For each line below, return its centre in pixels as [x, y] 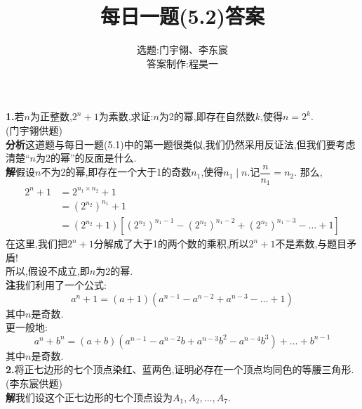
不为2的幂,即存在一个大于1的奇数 [116, 172]
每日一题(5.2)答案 [182, 16]
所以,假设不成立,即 [48, 271]
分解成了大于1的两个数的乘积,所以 [171, 244]
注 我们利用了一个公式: [56, 285]
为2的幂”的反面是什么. [86, 158]
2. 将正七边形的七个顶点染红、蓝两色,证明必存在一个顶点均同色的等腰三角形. [180, 369]
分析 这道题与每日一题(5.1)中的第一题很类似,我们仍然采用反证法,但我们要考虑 [181, 144]
